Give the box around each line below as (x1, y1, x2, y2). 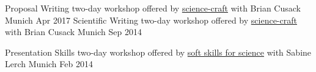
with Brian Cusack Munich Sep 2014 (5, 25, 142, 38)
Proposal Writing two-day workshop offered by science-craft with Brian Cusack (5, 2, 301, 14)
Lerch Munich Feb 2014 (5, 57, 93, 70)
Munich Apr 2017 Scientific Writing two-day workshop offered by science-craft (5, 13, 297, 26)
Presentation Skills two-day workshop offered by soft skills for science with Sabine (5, 45, 312, 58)
